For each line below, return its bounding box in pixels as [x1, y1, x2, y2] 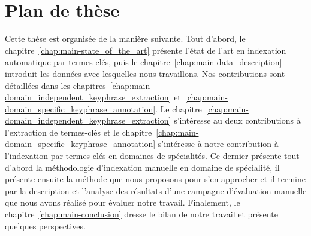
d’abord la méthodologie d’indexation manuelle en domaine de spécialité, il [5, 161, 280, 173]
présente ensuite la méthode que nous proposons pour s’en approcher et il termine [5, 173, 306, 185]
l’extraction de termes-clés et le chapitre [5, 125, 152, 138]
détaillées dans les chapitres [5, 79, 106, 91]
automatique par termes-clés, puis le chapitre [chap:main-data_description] [5, 56, 282, 68]
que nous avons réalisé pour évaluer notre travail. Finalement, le [5, 196, 240, 209]
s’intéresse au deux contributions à [174, 114, 301, 127]
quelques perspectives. [5, 219, 86, 232]
